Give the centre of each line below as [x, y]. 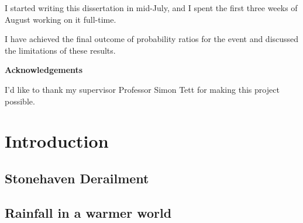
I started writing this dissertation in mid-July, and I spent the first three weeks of [151, 8]
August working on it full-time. [61, 19]
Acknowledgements [44, 70]
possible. [20, 101]
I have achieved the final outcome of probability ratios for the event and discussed [152, 39]
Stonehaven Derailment [77, 178]
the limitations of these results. [60, 50]
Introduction [57, 141]
